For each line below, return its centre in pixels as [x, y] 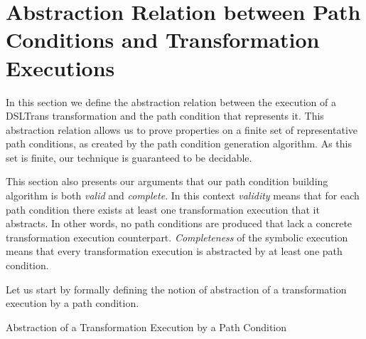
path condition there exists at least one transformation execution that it [163, 209]
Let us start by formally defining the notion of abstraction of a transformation [176, 289]
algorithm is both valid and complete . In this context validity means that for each [183, 195]
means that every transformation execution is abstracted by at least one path [174, 251]
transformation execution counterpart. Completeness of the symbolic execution [177, 237]
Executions [60, 67]
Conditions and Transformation [163, 40]
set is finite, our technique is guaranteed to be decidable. [129, 157]
